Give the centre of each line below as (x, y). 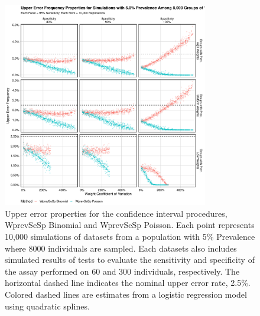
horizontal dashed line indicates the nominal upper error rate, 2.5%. (128, 283)
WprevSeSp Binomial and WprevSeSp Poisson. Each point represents (130, 225)
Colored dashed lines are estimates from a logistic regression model (126, 294)
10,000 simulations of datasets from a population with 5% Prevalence (130, 236)
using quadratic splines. (47, 306)
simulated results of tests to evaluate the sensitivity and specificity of (130, 260)
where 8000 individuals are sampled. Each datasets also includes (121, 248)
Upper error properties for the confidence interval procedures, (116, 213)
